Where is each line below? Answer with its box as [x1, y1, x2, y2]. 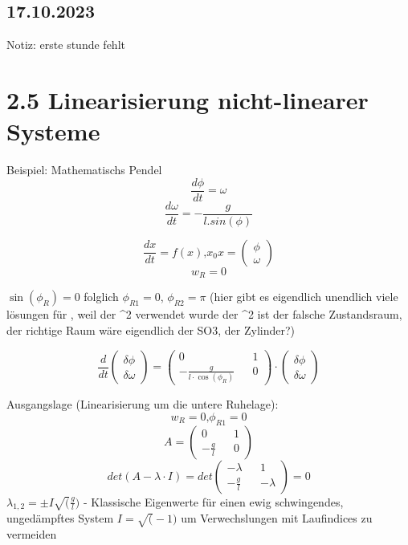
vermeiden [6, 526, 57, 543]
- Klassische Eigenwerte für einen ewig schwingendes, [83, 493, 344, 510]
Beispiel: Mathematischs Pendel [6, 161, 162, 178]
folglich [84, 288, 119, 305]
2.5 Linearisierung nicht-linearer [6, 83, 369, 116]
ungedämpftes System [6, 510, 114, 527]
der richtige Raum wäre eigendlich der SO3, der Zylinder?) [6, 321, 295, 338]
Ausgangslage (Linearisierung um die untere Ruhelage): [6, 396, 279, 413]
